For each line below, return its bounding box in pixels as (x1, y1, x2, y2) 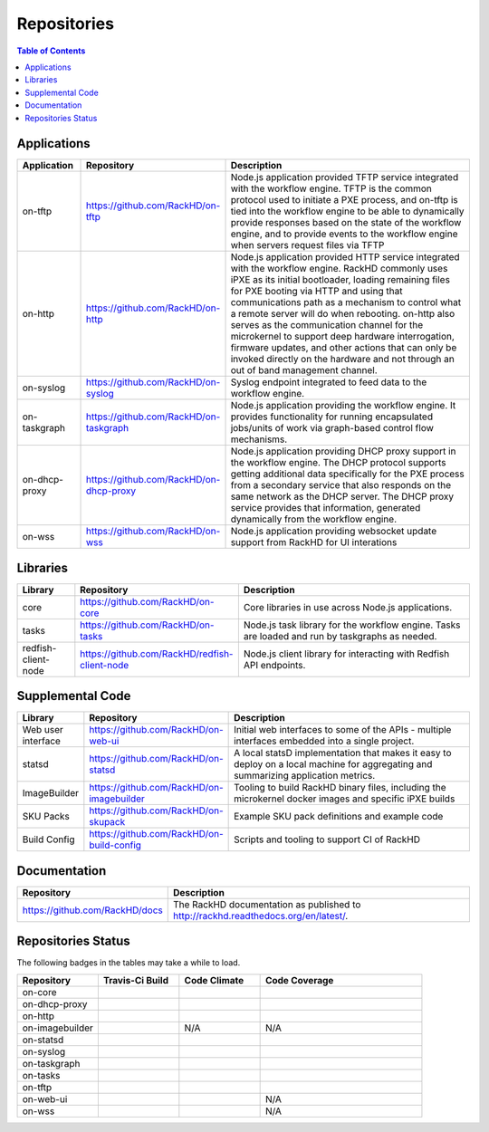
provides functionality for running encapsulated (230, 410, 434, 423)
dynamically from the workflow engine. (230, 513, 398, 525)
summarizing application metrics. (234, 770, 376, 782)
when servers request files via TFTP (230, 239, 385, 252)
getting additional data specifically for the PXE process (230, 467, 465, 480)
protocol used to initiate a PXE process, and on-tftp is (230, 194, 459, 206)
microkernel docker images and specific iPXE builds (234, 792, 455, 805)
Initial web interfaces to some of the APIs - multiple (234, 724, 452, 736)
